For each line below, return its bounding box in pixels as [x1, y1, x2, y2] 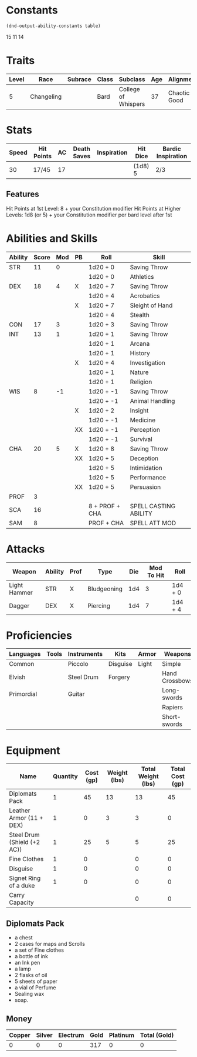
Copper [9, 1031, 30, 1039]
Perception [130, 425, 160, 434]
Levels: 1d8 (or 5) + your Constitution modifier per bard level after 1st [6, 211, 172, 218]
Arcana [130, 339, 150, 348]
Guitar [67, 690, 85, 698]
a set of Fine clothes [14, 946, 64, 953]
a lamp [14, 965, 31, 972]
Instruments [67, 650, 103, 658]
